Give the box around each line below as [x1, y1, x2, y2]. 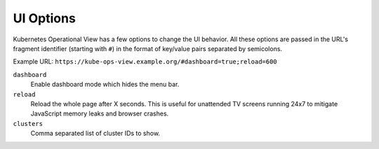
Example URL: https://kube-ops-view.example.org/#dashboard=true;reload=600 [13, 57, 277, 66]
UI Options [13, 10, 77, 26]
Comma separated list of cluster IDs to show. [30, 129, 161, 138]
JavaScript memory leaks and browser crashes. [30, 109, 169, 118]
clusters [13, 120, 44, 127]
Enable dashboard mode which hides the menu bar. [30, 80, 180, 89]
